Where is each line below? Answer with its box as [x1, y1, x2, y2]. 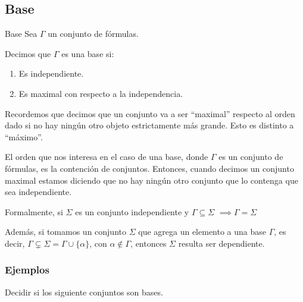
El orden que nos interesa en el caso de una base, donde [5, 150, 208, 163]
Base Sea [5, 27, 38, 40]
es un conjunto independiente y [75, 205, 189, 218]
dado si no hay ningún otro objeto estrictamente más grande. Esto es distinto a [5, 119, 294, 131]
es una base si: [61, 47, 114, 59]
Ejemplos [5, 262, 49, 277]
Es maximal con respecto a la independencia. [18, 87, 183, 99]
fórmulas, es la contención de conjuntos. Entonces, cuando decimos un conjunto [5, 162, 294, 174]
